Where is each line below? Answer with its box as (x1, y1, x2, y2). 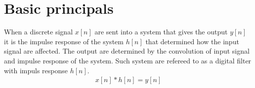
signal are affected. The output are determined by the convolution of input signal (4, 46, 250, 56)
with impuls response (4, 65, 68, 75)
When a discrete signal (4, 27, 73, 37)
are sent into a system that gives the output (94, 27, 228, 37)
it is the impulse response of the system (4, 36, 124, 46)
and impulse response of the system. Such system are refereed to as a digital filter (4, 55, 252, 65)
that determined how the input (145, 36, 239, 46)
